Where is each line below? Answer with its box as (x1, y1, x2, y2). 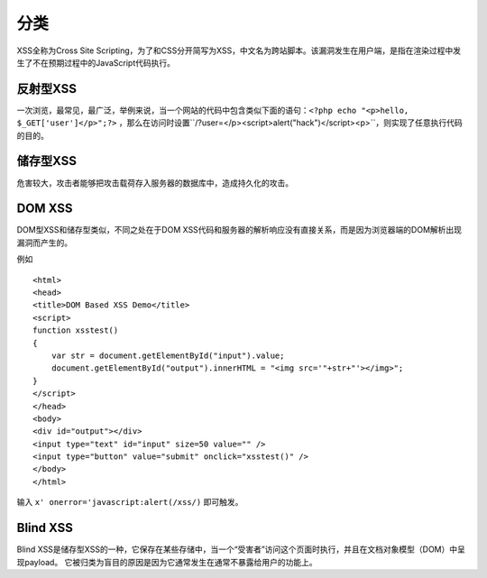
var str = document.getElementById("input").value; (51, 350, 285, 361)
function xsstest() (32, 326, 119, 335)
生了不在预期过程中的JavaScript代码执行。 (16, 57, 176, 68)
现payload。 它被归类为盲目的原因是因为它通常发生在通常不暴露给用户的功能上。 (16, 556, 317, 567)
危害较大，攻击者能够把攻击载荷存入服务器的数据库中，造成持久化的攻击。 (16, 177, 293, 188)
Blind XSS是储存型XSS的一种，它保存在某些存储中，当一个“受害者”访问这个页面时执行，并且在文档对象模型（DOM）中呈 (16, 544, 466, 555)
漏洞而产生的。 (16, 237, 72, 248)
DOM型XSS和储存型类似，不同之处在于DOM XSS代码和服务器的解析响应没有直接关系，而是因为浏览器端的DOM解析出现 (16, 225, 463, 235)
